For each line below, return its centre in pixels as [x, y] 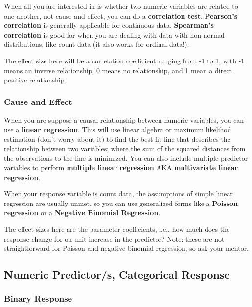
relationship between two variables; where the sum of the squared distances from [125, 148]
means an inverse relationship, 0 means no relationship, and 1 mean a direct [118, 70]
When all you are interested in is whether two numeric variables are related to [121, 6]
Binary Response [38, 298]
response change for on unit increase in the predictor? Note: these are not [114, 238]
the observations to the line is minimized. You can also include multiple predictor [126, 158]
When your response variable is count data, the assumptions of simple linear [118, 194]
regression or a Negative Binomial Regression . [82, 213]
